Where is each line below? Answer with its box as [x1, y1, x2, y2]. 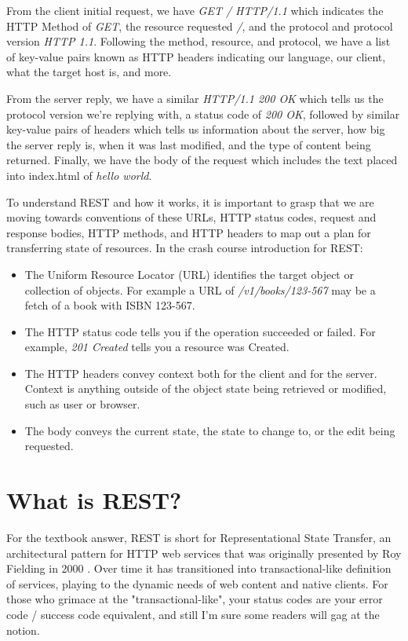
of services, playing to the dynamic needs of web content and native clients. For [6, 575, 388, 592]
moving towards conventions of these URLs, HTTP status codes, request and [6, 209, 377, 225]
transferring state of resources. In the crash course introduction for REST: [6, 240, 363, 256]
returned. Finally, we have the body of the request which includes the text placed [6, 152, 398, 168]
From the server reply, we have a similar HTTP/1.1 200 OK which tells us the [6, 90, 384, 106]
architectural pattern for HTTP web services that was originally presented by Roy [6, 544, 402, 561]
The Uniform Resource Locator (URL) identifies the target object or [24, 266, 354, 282]
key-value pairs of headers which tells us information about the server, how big [6, 121, 385, 137]
